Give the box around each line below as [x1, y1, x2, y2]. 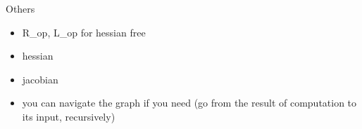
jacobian [22, 72, 58, 86]
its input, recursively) [22, 109, 116, 123]
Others [6, 1, 35, 15]
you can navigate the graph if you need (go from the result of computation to [22, 95, 357, 110]
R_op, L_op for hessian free [22, 25, 146, 39]
